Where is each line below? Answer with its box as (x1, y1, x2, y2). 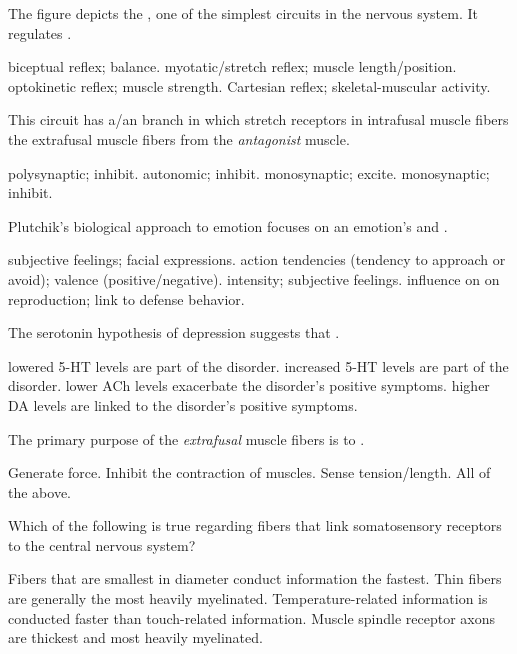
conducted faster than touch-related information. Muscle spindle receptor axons (8, 607, 496, 628)
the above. (8, 481, 71, 502)
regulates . (8, 22, 72, 43)
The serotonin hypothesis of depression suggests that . (8, 322, 340, 343)
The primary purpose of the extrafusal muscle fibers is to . (8, 428, 365, 449)
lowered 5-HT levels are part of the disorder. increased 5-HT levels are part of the (8, 355, 509, 376)
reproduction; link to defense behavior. (8, 288, 245, 309)
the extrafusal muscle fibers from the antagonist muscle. (8, 128, 350, 149)
